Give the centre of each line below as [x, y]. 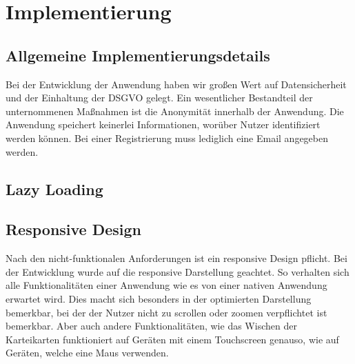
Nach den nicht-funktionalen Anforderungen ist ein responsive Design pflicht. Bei [176, 258]
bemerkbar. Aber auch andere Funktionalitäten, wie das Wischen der [151, 326]
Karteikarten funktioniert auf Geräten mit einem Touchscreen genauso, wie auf [172, 339]
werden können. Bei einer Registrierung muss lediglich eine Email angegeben [167, 138]
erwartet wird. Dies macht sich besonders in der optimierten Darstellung [159, 298]
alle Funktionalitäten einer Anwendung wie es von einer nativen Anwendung [166, 285]
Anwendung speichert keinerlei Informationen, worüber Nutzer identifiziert [163, 124]
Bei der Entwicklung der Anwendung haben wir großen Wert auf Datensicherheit [176, 84]
